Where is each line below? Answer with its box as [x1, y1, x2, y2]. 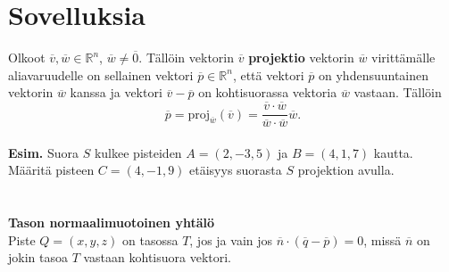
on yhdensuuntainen [319, 65, 429, 84]
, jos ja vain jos [189, 230, 273, 249]
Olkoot [8, 48, 46, 67]
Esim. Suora [8, 143, 79, 161]
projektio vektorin [248, 48, 354, 67]
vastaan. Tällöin [353, 83, 442, 102]
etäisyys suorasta [189, 161, 282, 179]
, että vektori [232, 65, 304, 84]
